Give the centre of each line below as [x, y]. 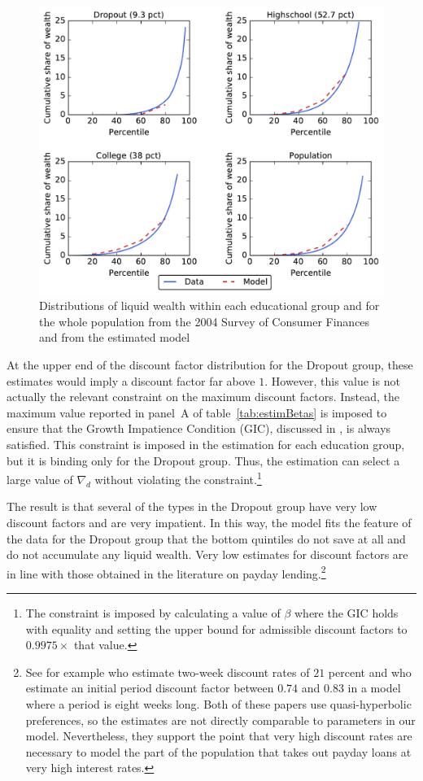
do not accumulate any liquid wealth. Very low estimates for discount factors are [207, 554]
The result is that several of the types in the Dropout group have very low [192, 506]
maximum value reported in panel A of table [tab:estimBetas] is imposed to [197, 412]
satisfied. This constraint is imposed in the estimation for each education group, [206, 444]
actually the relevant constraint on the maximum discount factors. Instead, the [203, 397]
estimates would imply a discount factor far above [131, 380]
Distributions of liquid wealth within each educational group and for [209, 305]
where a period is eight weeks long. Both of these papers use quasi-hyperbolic [218, 703]
